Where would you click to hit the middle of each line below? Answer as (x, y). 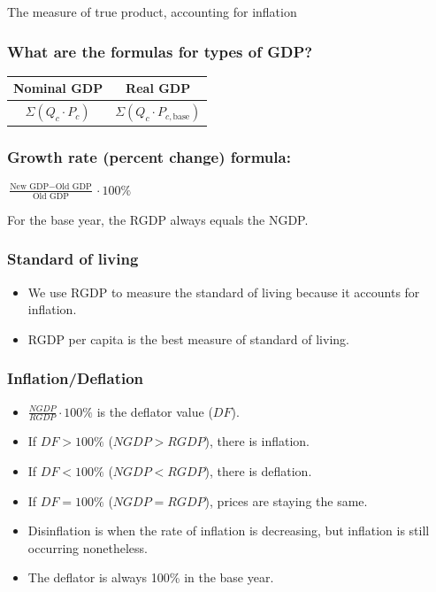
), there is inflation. (257, 441)
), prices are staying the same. (286, 500)
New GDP (30, 187)
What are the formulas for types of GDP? (160, 51)
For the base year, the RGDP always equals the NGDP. (158, 219)
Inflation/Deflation (76, 378)
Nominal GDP (58, 88)
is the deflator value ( (155, 411)
